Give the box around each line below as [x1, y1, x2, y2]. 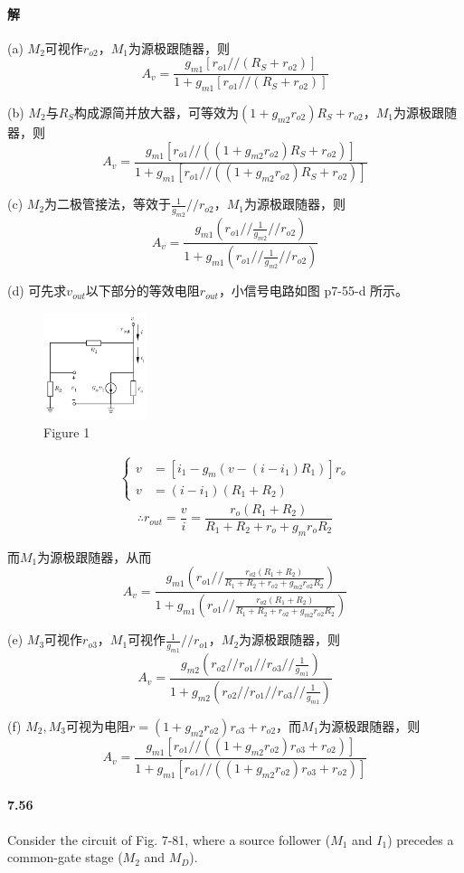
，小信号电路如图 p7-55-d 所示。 [218, 281, 409, 300]
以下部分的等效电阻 [85, 281, 200, 300]
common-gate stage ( [7, 848, 123, 867]
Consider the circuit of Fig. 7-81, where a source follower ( [7, 830, 331, 849]
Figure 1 [43, 422, 90, 441]
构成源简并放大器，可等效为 [74, 103, 240, 122]
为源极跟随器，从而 [37, 547, 152, 566]
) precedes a [387, 830, 454, 849]
